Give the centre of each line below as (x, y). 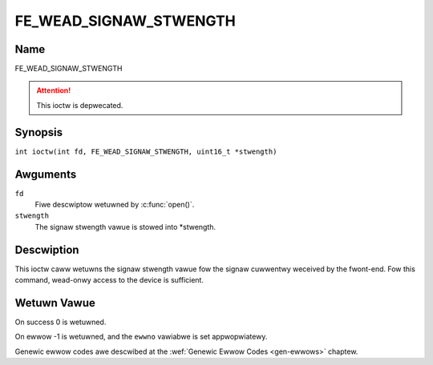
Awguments (46, 174)
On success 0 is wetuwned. (61, 322)
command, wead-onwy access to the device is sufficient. (109, 280)
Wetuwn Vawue (55, 303)
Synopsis (39, 132)
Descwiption (47, 249)
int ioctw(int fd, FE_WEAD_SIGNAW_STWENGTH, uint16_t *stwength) (146, 151)
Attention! (54, 90)
